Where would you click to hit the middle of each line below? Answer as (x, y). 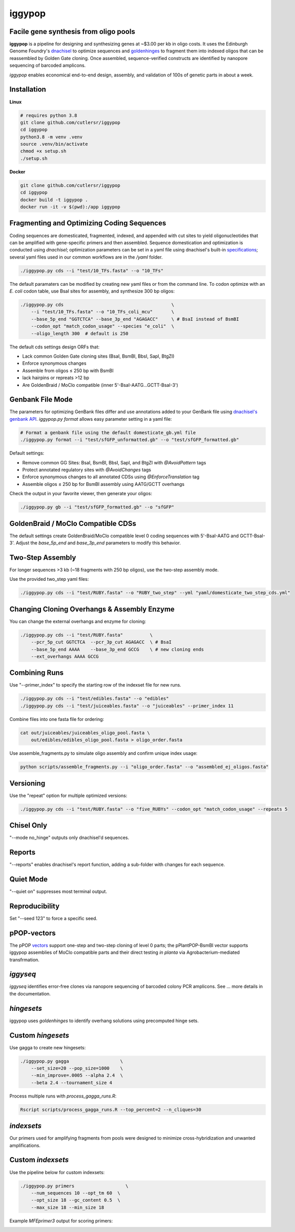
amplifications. (25, 1145)
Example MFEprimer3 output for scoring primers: (61, 1221)
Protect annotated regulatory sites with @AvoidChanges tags (87, 470)
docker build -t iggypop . (54, 200)
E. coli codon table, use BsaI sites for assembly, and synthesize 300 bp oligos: (92, 291)
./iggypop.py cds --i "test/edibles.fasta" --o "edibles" (94, 699)
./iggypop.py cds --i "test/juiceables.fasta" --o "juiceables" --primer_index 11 (127, 706)
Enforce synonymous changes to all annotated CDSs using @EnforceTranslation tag (111, 477)
